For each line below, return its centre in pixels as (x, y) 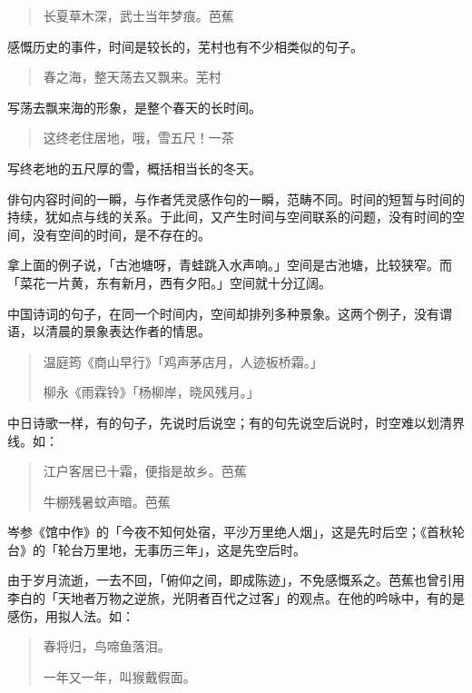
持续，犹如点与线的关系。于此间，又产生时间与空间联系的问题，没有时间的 (230, 217)
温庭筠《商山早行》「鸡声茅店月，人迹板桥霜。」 (183, 361)
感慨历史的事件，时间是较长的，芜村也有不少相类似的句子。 (185, 46)
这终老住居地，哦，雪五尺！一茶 (138, 138)
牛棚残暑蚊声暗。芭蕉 (107, 501)
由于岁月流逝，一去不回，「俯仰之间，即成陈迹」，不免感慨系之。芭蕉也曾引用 (236, 580)
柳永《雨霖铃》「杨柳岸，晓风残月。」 (151, 392)
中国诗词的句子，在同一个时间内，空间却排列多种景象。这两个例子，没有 (223, 313)
